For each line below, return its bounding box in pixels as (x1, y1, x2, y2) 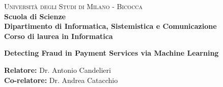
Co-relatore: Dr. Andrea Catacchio (4, 74, 118, 85)
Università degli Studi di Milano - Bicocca (4, 1, 143, 11)
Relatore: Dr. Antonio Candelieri (4, 64, 111, 75)
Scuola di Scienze (4, 11, 66, 21)
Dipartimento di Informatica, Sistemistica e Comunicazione (4, 21, 217, 31)
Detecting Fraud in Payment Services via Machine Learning (4, 48, 219, 58)
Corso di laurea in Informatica (4, 30, 113, 41)
